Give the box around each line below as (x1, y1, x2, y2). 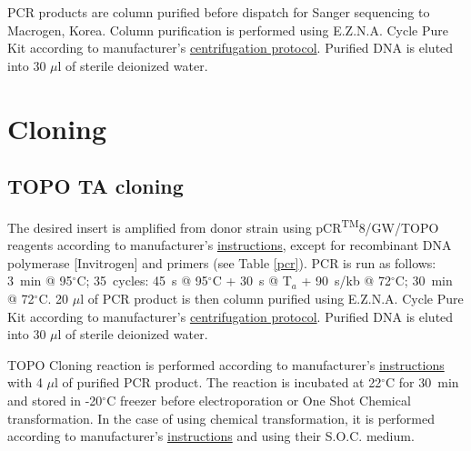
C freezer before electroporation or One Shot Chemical (106, 390, 411, 409)
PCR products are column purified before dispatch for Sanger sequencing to (7, 3, 430, 21)
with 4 (7, 373, 43, 392)
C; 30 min (395, 271, 453, 290)
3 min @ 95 (7, 271, 73, 290)
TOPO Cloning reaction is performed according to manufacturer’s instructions (7, 355, 445, 374)
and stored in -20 (7, 390, 103, 409)
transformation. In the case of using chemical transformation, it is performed (7, 408, 436, 427)
